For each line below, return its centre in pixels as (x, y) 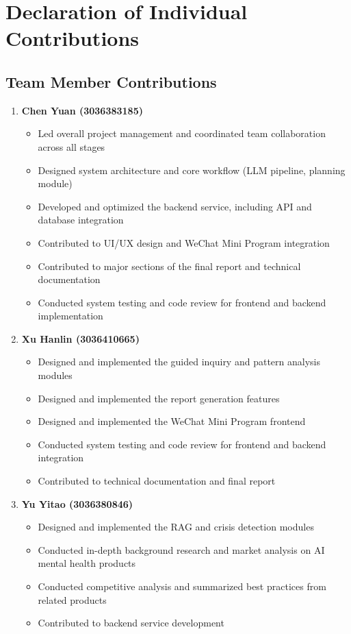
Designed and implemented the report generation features (159, 398)
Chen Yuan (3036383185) (82, 110)
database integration (81, 220)
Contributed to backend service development (131, 623)
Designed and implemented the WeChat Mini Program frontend (172, 421)
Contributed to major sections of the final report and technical (169, 266)
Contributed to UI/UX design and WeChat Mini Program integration (184, 242)
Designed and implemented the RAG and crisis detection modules (176, 527)
